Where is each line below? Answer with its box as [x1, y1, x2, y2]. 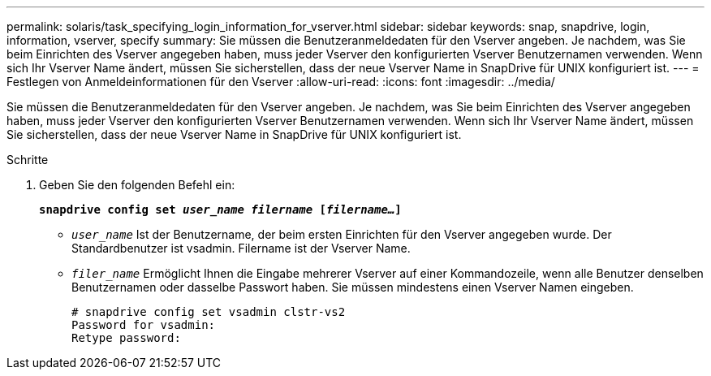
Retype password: [71, 331, 181, 344]
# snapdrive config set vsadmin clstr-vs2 [71, 305, 346, 318]
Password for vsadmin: [71, 318, 216, 331]
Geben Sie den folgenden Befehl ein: [39, 178, 235, 192]
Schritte [6, 153, 49, 166]
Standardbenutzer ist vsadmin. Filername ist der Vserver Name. [71, 241, 411, 255]
